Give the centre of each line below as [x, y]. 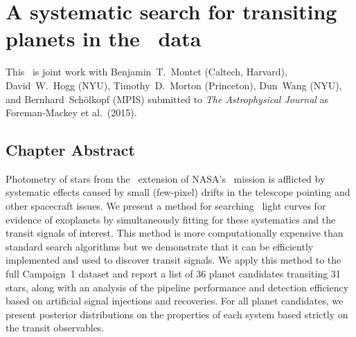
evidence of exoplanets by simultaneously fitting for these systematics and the [171, 219]
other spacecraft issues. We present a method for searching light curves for [166, 206]
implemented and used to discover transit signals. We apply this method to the [173, 260]
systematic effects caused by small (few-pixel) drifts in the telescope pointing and [178, 192]
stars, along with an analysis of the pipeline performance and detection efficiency [177, 287]
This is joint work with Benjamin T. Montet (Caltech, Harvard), [146, 72]
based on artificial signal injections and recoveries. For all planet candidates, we [175, 301]
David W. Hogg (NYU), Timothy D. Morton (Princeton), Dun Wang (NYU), [174, 85]
